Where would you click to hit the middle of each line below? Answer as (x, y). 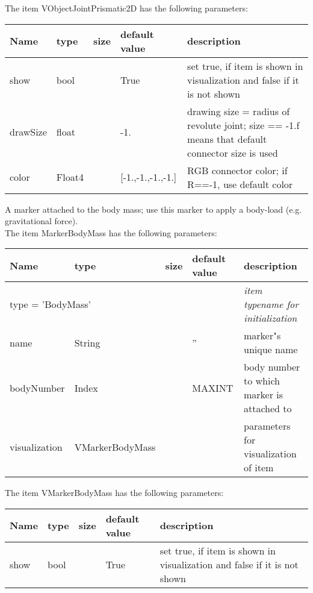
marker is (263, 395)
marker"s (262, 336)
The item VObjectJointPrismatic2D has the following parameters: (126, 8)
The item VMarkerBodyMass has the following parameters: (114, 493)
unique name (271, 350)
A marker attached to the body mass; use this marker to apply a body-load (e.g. (153, 209)
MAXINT (213, 387)
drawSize (28, 132)
